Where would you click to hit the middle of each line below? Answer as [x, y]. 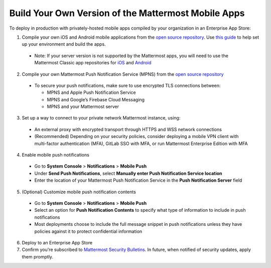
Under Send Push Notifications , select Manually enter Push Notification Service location [128, 173]
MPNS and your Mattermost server [83, 107]
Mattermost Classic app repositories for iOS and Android [93, 63]
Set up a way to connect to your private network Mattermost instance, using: [101, 118]
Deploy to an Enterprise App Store [57, 242]
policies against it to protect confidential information [88, 231]
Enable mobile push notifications [56, 155]
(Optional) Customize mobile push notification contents [79, 192]
